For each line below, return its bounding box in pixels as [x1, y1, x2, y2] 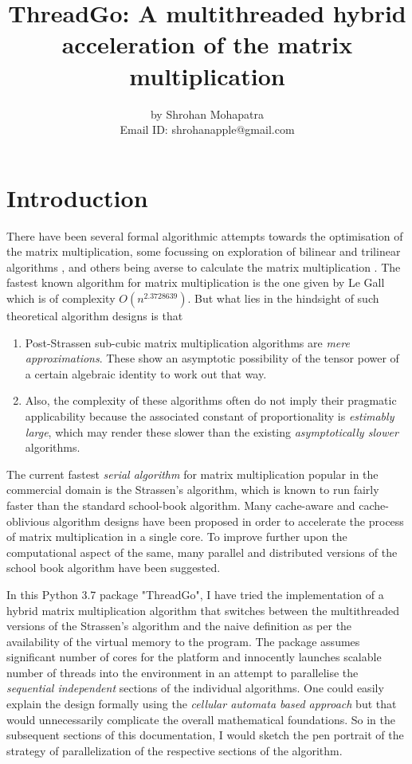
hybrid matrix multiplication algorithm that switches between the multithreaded [6, 601, 400, 618]
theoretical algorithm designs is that [6, 308, 183, 323]
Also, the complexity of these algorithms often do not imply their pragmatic [25, 392, 397, 409]
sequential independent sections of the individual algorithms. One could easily [6, 680, 384, 696]
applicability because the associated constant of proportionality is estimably [25, 407, 394, 424]
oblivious [6, 512, 50, 529]
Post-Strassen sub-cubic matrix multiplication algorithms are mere [25, 334, 350, 351]
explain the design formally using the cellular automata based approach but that [6, 695, 397, 712]
